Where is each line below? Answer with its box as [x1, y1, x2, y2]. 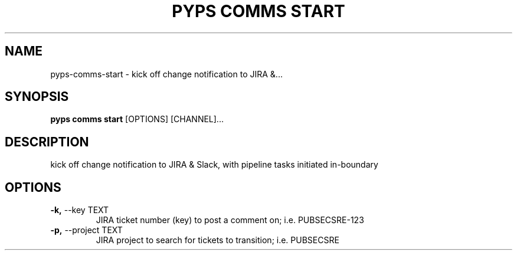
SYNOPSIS [5, 89, 69, 104]
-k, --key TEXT [50, 205, 109, 215]
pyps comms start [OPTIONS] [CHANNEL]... [50, 114, 224, 125]
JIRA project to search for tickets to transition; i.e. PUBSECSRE [96, 235, 339, 246]
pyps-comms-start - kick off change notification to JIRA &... [50, 68, 283, 79]
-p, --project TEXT [50, 225, 123, 236]
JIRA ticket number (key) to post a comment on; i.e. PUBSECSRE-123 [96, 215, 364, 225]
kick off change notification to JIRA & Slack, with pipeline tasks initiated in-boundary [50, 159, 378, 170]
